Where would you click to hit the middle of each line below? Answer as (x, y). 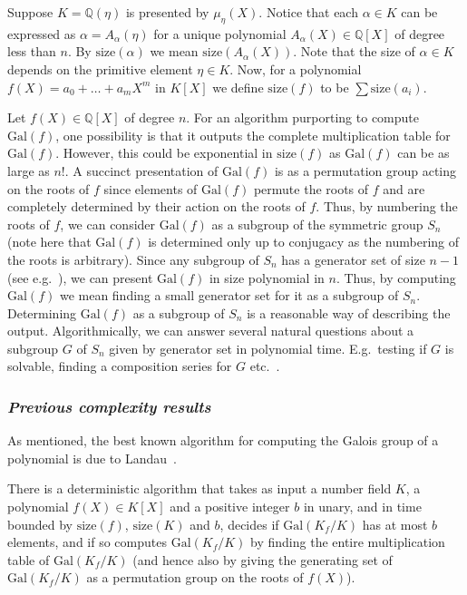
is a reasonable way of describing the (349, 312)
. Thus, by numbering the (387, 206)
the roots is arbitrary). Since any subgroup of (133, 259)
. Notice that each (308, 12)
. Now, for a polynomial (296, 68)
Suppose (30, 12)
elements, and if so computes (87, 542)
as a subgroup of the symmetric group (317, 224)
